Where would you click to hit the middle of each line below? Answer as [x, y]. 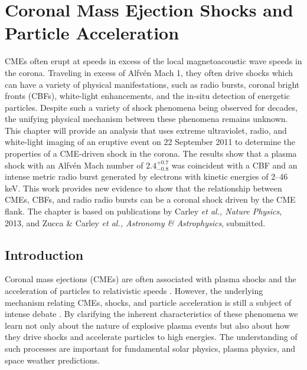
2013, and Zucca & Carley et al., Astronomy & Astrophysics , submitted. [135, 222]
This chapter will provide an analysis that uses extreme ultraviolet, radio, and [146, 130]
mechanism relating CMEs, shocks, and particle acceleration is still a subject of [148, 302]
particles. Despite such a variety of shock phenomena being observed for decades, [151, 107]
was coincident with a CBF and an [234, 165]
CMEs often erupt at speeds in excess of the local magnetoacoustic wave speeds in [153, 61]
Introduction [44, 254]
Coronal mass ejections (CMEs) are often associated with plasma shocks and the [151, 279]
